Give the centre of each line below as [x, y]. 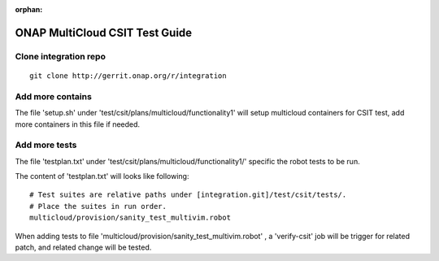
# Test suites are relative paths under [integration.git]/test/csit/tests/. [188, 195]
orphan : [29, 9]
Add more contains [54, 96]
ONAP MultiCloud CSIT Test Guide [104, 33]
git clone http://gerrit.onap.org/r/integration [128, 76]
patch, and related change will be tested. [83, 247]
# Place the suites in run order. [98, 206]
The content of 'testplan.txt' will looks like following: [102, 176]
